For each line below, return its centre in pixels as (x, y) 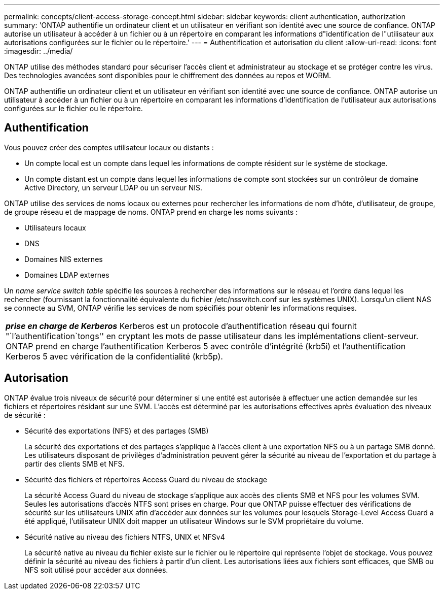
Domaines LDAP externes (67, 275)
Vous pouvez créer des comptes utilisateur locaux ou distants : (109, 147)
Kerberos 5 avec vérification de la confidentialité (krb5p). (114, 356)
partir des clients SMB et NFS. (75, 464)
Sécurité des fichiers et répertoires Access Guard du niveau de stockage (146, 479)
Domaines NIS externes (64, 259)
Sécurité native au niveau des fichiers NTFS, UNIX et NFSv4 (125, 537)
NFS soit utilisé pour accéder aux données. (96, 570)
